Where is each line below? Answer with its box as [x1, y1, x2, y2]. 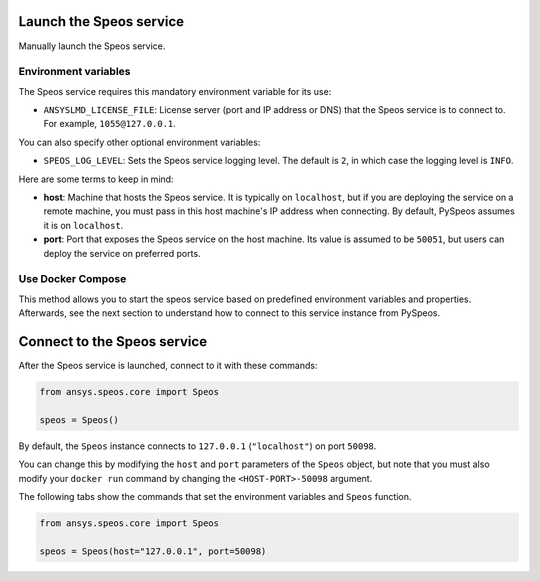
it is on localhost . [43, 219, 124, 231]
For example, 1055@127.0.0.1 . [43, 118, 177, 130]
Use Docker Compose [18, 272, 127, 286]
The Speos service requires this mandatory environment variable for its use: [18, 85, 332, 97]
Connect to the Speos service [18, 333, 208, 350]
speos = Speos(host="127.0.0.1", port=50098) [39, 545, 267, 557]
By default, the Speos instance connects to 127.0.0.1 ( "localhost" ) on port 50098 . [18, 440, 377, 452]
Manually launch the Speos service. [18, 40, 166, 52]
